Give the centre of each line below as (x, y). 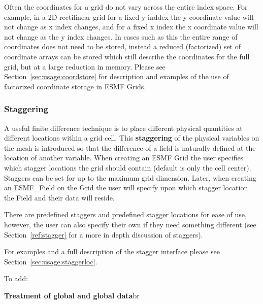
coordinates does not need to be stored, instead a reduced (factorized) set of (123, 46)
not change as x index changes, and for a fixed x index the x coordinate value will (131, 27)
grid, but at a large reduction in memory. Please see (85, 66)
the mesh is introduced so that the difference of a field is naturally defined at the (130, 147)
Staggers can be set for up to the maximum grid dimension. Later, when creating (130, 177)
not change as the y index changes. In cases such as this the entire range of (121, 36)
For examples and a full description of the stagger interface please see (112, 251)
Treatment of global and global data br (72, 295)
